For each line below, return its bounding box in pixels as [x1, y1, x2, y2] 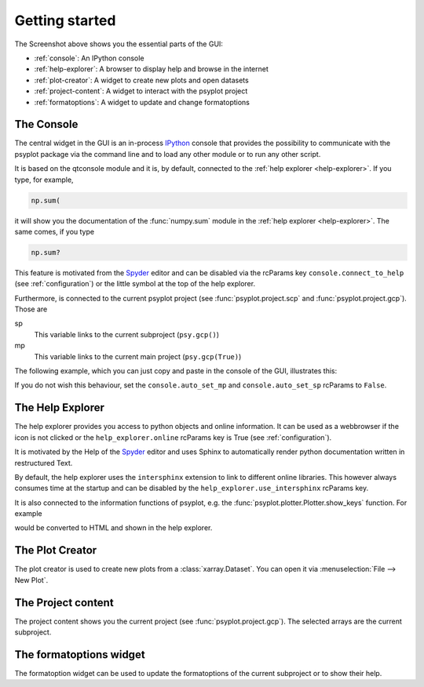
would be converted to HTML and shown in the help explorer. [14, 523, 213, 533]
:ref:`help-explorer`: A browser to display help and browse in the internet [34, 64, 269, 74]
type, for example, [14, 175, 74, 184]
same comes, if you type [14, 227, 94, 236]
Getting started [14, 12, 116, 29]
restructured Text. [14, 458, 73, 467]
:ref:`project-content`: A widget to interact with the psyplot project [34, 86, 248, 96]
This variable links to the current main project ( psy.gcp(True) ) [34, 351, 242, 361]
